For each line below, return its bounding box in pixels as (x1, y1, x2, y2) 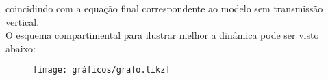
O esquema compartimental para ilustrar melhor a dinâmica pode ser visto (5, 28, 319, 42)
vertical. (5, 14, 40, 28)
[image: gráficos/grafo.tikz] (33, 65, 171, 75)
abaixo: (5, 41, 36, 55)
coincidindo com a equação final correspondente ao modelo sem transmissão (5, 1, 323, 15)
